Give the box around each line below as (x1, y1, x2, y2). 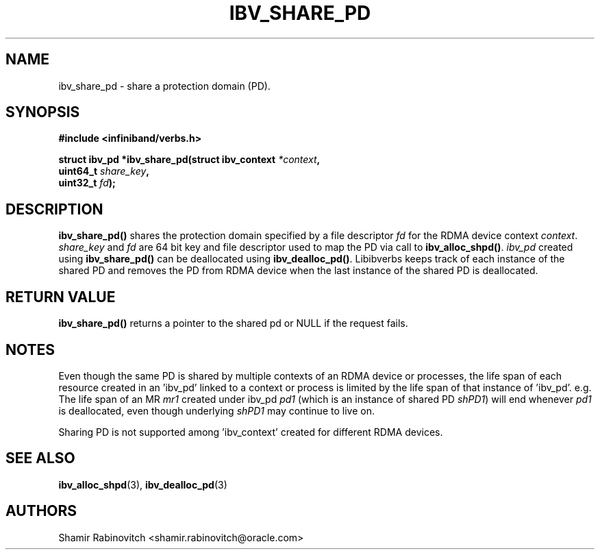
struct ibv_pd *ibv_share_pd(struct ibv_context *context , (58, 153, 321, 166)
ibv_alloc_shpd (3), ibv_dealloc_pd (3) (58, 478, 227, 491)
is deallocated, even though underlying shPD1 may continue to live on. (58, 404, 375, 417)
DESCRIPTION (5, 200, 103, 218)
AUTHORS (5, 502, 77, 520)
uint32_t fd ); (58, 177, 116, 189)
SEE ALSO (5, 449, 75, 467)
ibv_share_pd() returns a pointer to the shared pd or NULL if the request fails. (58, 317, 408, 330)
